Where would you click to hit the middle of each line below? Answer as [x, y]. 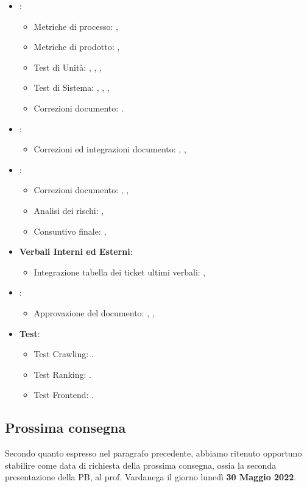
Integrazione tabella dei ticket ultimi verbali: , [120, 272]
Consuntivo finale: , [70, 231]
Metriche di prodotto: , [77, 47]
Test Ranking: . [62, 374]
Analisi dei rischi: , [69, 210]
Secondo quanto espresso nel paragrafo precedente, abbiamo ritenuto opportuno [153, 453]
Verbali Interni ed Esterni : [76, 251]
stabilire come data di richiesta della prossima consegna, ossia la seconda [141, 465]
